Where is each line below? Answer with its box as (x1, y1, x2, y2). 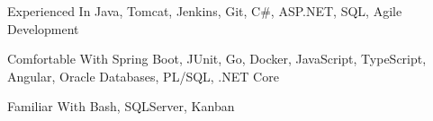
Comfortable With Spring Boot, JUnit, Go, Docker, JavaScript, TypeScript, (7, 49, 427, 68)
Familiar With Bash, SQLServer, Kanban (7, 97, 235, 116)
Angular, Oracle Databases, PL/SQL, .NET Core (7, 66, 279, 85)
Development (7, 19, 79, 38)
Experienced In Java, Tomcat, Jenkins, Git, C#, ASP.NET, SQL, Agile (7, 2, 402, 20)
